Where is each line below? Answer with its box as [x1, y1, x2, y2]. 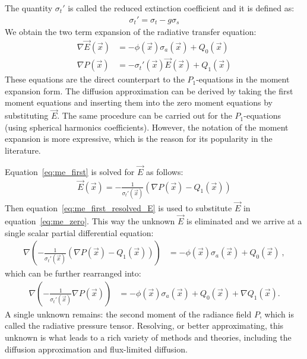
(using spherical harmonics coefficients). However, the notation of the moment [5, 120, 289, 133]
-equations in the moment [196, 73, 290, 85]
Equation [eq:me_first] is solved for [5, 165, 135, 177]
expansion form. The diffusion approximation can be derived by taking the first [5, 84, 293, 97]
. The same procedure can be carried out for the [57, 109, 232, 122]
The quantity [5, 2, 53, 14]
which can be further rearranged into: [5, 267, 141, 279]
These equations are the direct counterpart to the [5, 73, 185, 85]
